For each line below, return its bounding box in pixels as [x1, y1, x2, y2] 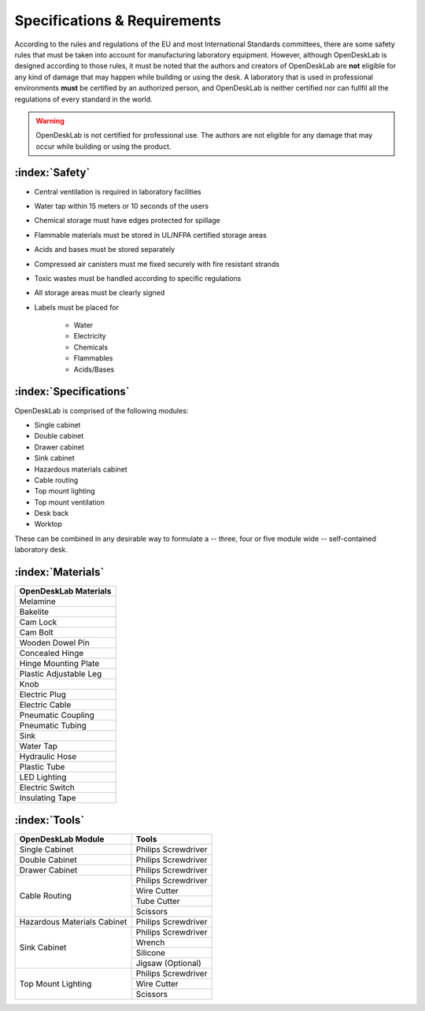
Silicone [135, 947, 165, 958]
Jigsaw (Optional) [135, 957, 202, 968]
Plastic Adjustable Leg [19, 668, 102, 680]
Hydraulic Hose [19, 751, 77, 762]
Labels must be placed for [34, 302, 120, 312]
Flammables [73, 354, 113, 363]
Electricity [73, 331, 106, 341]
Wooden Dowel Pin [19, 638, 90, 649]
